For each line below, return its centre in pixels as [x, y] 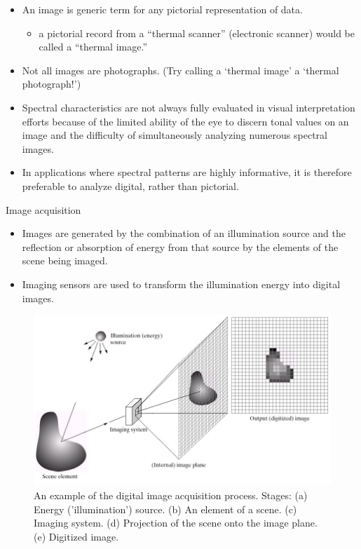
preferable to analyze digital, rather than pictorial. [130, 185]
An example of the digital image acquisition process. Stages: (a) [171, 495]
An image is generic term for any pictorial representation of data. [162, 9]
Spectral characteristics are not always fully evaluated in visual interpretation [189, 107]
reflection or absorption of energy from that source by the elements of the [180, 246]
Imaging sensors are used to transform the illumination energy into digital [181, 284]
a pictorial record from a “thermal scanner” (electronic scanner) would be [197, 33]
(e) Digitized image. [76, 536]
